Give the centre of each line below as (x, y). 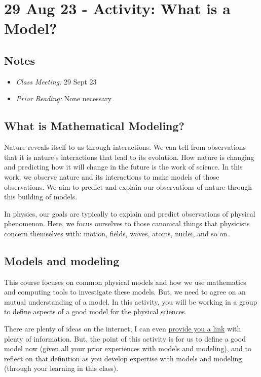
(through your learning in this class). (61, 368)
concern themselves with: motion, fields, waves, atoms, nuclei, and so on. (117, 233)
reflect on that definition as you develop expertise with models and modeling (123, 358)
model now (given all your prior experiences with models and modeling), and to (128, 348)
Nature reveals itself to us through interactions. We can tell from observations (125, 147)
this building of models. (41, 197)
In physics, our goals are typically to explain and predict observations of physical (130, 213)
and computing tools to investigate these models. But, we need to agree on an (125, 292)
